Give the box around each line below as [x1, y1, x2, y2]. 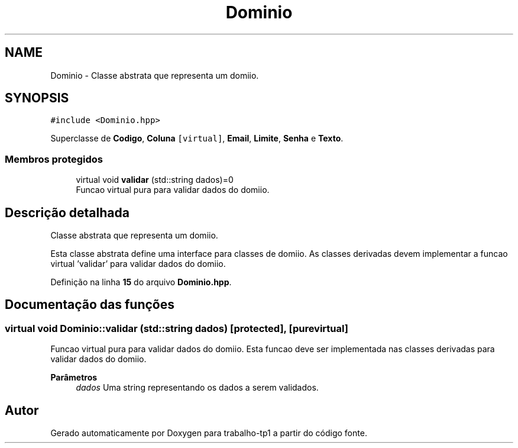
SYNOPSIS [5, 91, 69, 106]
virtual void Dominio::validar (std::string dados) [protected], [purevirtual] [5, 322, 348, 334]
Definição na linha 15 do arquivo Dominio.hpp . [50, 277, 232, 288]
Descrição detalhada [5, 205, 129, 220]
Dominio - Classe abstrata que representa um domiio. [50, 70, 259, 80]
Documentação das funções [5, 297, 174, 312]
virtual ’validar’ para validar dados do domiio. [50, 259, 226, 269]
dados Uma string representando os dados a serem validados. [76, 382, 319, 393]
